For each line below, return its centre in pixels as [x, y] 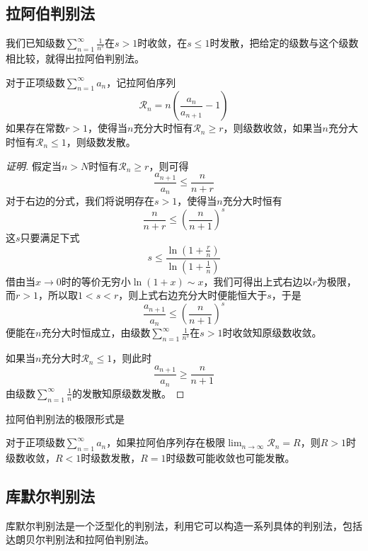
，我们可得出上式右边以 [258, 281]
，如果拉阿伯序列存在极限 [166, 442]
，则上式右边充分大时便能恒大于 [193, 295]
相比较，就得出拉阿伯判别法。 [75, 58]
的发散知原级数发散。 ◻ [128, 393]
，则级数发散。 [101, 141]
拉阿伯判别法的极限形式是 [65, 418]
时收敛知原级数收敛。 [272, 333]
